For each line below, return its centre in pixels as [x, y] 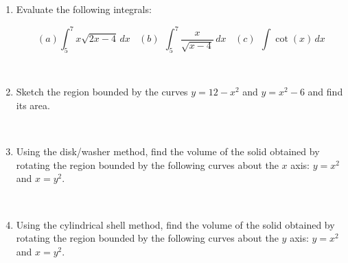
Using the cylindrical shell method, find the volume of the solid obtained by [175, 224]
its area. [33, 105]
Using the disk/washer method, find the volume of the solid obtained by [168, 151]
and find [325, 92]
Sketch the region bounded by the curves [102, 92]
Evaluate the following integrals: [84, 9]
